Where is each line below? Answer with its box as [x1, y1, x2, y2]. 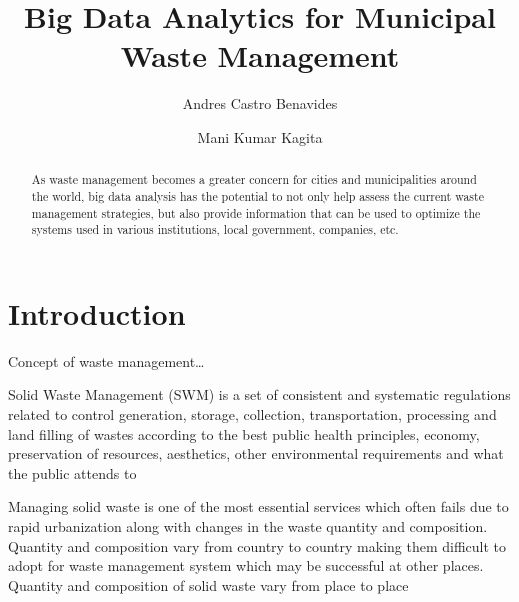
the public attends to [8, 462, 137, 483]
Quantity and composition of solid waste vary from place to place [8, 574, 409, 595]
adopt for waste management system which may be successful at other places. [8, 555, 484, 576]
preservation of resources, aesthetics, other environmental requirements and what [8, 443, 504, 464]
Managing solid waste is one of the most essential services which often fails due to [8, 496, 509, 517]
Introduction [8, 292, 186, 333]
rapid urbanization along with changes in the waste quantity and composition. [8, 516, 488, 537]
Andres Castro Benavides [182, 93, 338, 114]
